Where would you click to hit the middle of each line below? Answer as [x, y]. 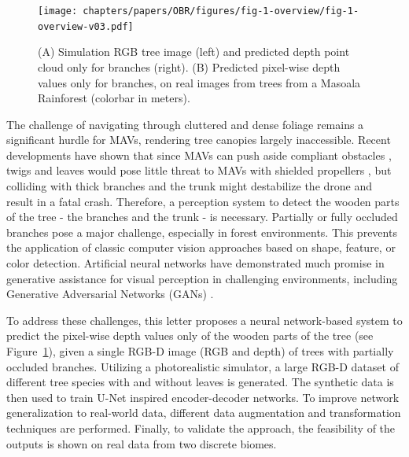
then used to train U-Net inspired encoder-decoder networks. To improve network [203, 397]
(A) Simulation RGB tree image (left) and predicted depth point [194, 52]
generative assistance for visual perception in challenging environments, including [202, 278]
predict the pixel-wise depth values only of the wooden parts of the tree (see [190, 335]
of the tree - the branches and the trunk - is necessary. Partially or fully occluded [202, 217]
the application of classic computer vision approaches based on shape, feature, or [201, 247]
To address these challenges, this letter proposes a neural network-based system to [204, 320]
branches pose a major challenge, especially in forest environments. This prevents [202, 232]
